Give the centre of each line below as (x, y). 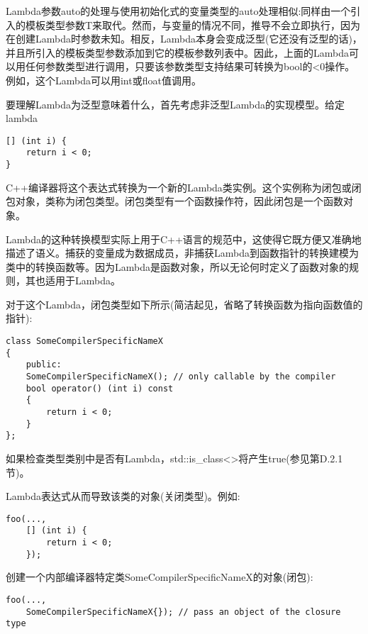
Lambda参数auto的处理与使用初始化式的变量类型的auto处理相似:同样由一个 (178, 11)
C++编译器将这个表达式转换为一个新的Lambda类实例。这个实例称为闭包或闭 (184, 187)
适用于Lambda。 (83, 280)
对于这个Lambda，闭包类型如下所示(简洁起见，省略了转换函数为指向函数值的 (184, 304)
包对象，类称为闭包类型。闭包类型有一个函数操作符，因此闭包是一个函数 (174, 201)
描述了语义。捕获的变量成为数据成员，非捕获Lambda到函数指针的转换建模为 (182, 253)
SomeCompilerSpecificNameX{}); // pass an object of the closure (183, 612)
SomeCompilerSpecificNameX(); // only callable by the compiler (181, 377)
